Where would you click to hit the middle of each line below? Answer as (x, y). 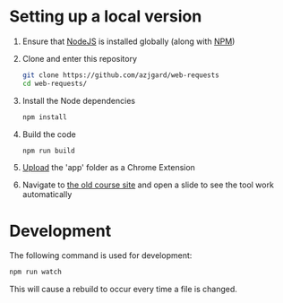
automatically (47, 195)
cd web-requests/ (55, 83)
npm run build (48, 151)
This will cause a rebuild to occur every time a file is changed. (123, 290)
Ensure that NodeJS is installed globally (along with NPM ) (129, 41)
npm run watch (36, 272)
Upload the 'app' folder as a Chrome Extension (108, 168)
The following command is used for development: (101, 255)
